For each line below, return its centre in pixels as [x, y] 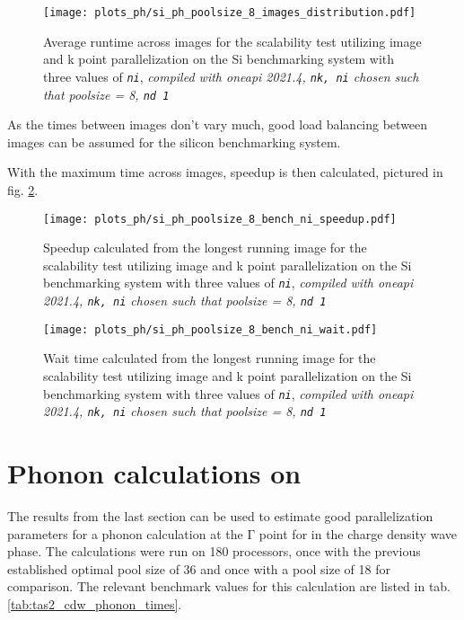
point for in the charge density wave [358, 533]
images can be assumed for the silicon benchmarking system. [174, 142]
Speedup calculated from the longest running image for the [205, 248]
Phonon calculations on [154, 473]
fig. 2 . [23, 189]
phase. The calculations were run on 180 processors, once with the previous [214, 551]
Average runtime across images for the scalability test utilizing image [232, 41]
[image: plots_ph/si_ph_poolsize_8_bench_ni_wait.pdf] [210, 329]
